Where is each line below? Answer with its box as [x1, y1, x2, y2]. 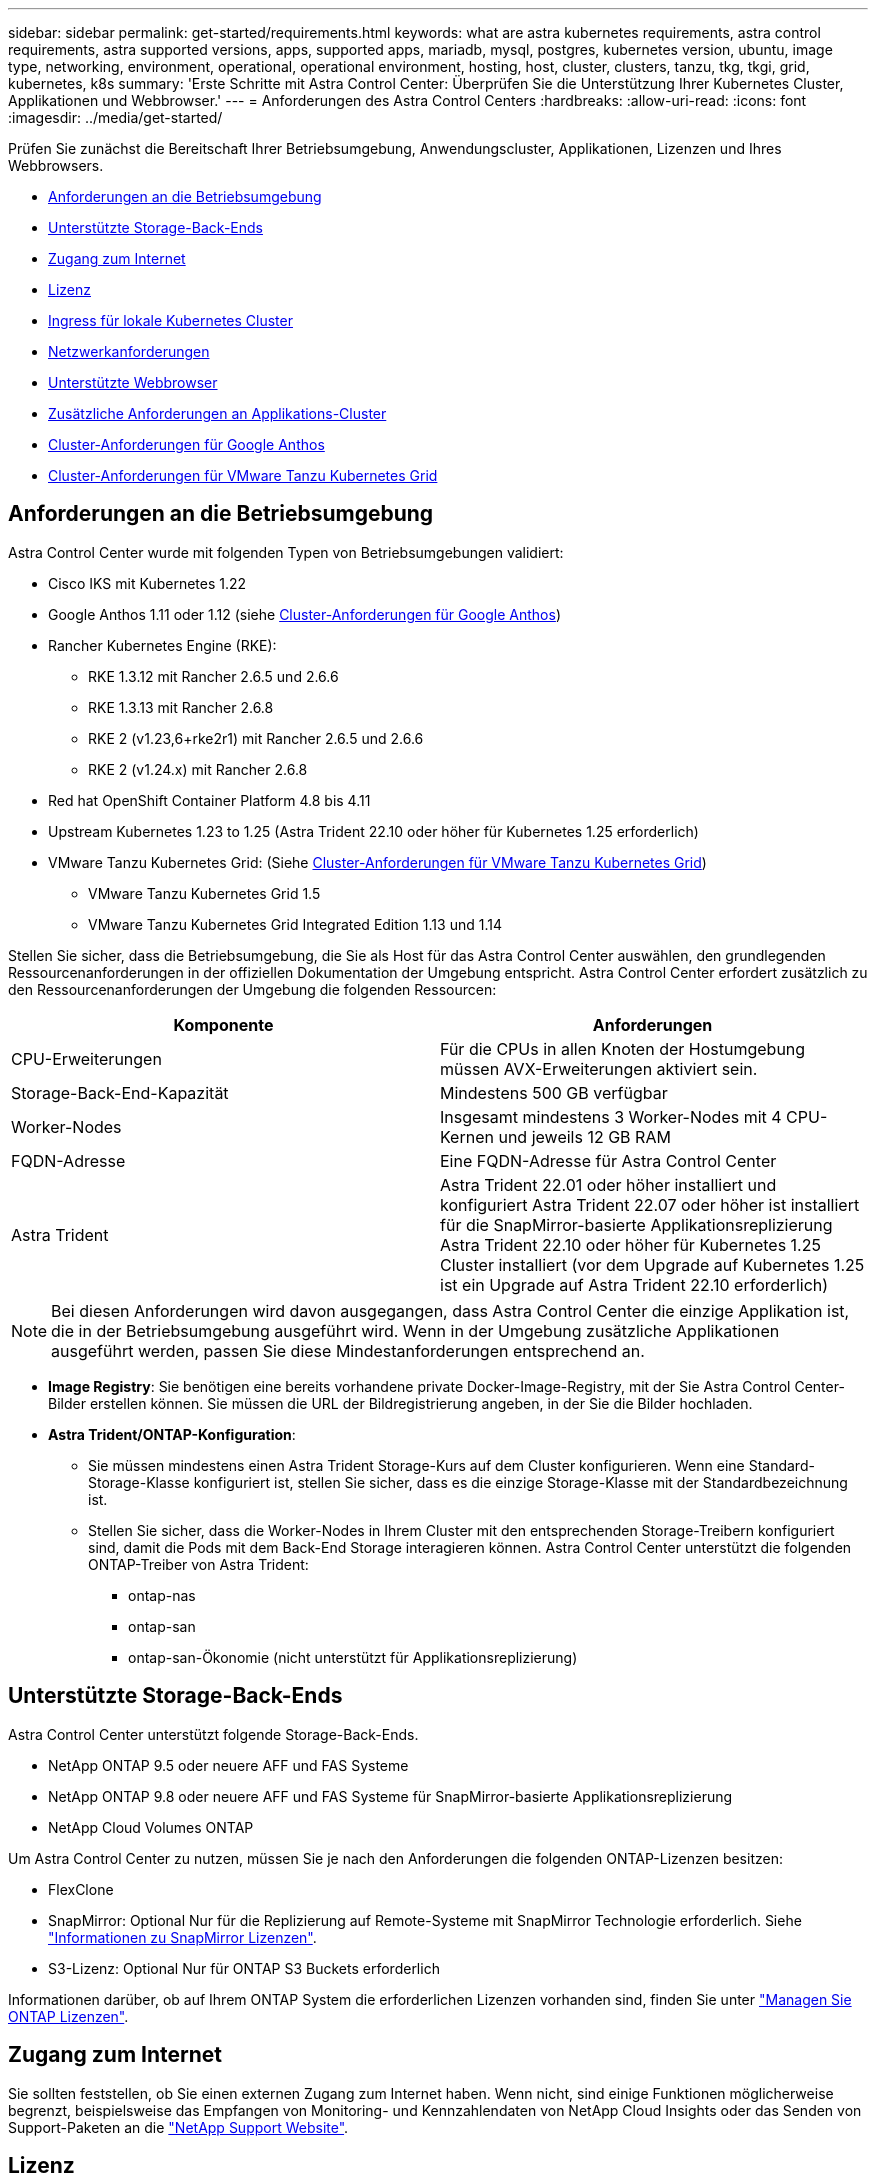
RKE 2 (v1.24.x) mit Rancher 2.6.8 [88, 760, 308, 778]
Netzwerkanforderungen [48, 343, 210, 360]
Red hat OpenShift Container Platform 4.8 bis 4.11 [48, 791, 371, 809]
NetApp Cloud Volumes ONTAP [48, 1818, 254, 1836]
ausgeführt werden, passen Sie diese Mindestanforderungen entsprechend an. [51, 1340, 645, 1361]
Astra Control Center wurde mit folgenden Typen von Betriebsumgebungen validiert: [8, 543, 564, 561]
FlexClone [48, 1880, 114, 1898]
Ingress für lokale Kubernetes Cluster [48, 312, 293, 329]
